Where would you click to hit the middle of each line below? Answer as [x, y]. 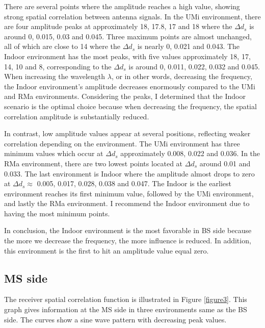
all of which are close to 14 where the [62, 46]
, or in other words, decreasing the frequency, [182, 76]
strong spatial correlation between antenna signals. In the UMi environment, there [132, 16]
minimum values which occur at [54, 153]
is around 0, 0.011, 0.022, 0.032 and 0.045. [194, 66]
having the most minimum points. [57, 213]
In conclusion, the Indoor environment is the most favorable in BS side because [128, 230]
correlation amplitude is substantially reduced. [77, 116]
